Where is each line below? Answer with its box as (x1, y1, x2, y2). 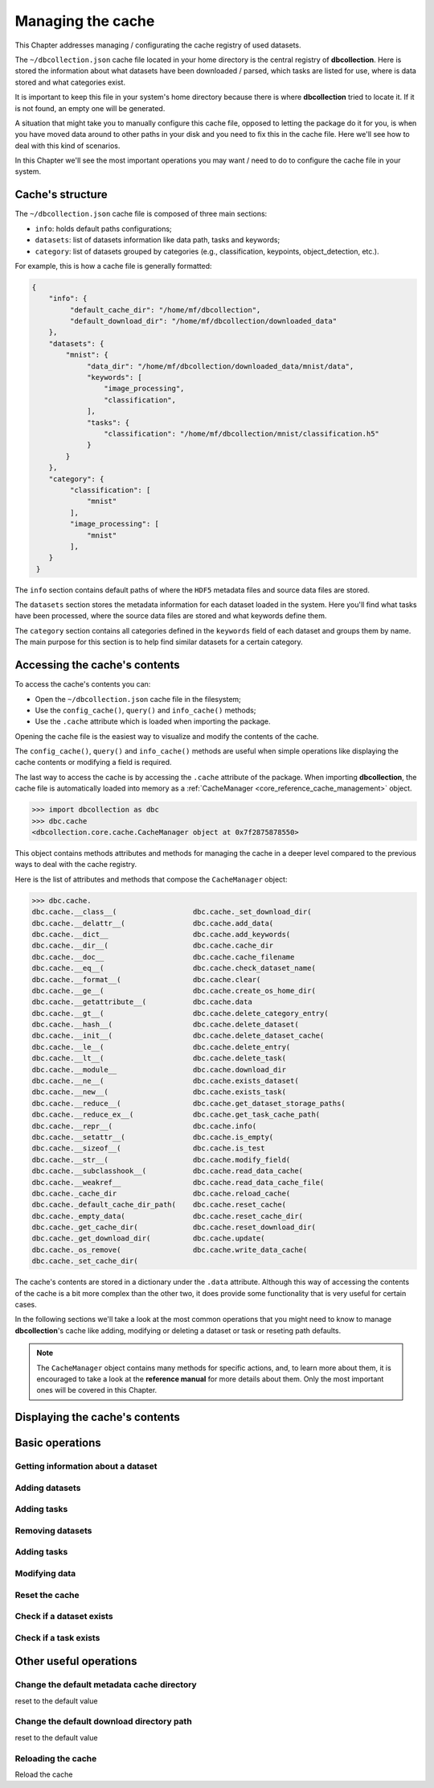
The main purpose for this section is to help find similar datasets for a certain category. (14, 637, 303, 647)
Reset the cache (14, 1589, 80, 1600)
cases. (14, 1300, 37, 1310)
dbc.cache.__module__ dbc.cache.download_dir (31, 1065, 287, 1074)
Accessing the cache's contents (14, 659, 180, 672)
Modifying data (14, 1567, 76, 1579)
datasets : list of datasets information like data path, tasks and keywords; (35, 235, 280, 245)
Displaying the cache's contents (14, 1410, 180, 1424)
